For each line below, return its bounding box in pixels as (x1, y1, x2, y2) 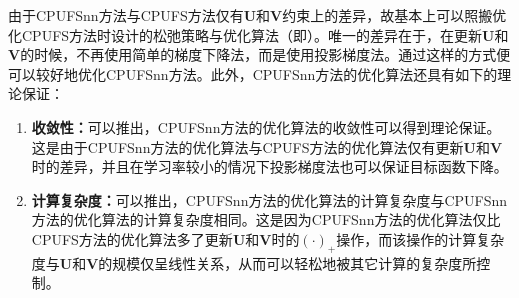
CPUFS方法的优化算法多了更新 (31, 228, 233, 249)
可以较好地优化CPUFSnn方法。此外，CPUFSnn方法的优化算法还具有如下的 (8, 63, 498, 84)
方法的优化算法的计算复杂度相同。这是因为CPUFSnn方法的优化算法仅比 (31, 209, 501, 230)
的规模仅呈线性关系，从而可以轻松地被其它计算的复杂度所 (98, 252, 477, 273)
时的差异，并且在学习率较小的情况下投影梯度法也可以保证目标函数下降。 (31, 156, 508, 177)
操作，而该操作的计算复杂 (336, 228, 505, 249)
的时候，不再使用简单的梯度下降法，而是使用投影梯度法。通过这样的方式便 (20, 44, 511, 65)
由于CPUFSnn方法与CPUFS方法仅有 (8, 5, 244, 25)
